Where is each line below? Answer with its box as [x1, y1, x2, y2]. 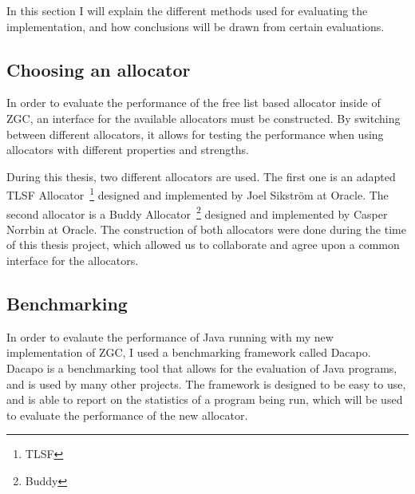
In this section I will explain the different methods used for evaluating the [6, 2, 368, 18]
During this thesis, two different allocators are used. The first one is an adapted [6, 168, 396, 184]
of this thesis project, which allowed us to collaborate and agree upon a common [6, 236, 400, 253]
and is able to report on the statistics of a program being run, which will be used [6, 391, 403, 408]
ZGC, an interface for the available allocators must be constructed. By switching [6, 109, 401, 126]
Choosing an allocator [6, 57, 191, 81]
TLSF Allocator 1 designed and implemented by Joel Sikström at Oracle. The [6, 184, 389, 204]
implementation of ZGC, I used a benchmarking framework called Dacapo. [6, 344, 371, 361]
